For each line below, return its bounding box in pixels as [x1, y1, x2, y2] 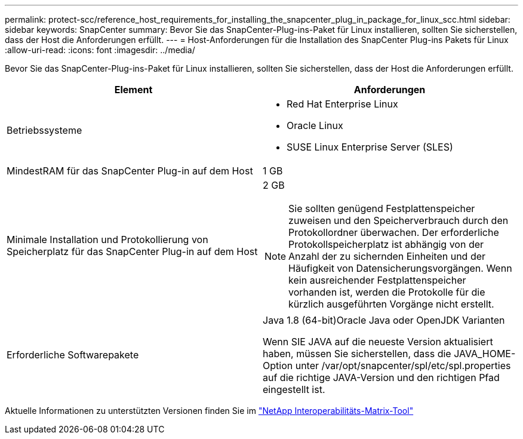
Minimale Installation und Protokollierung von [7, 234, 208, 245]
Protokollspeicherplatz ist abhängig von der [288, 238, 484, 250]
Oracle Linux [287, 119, 343, 131]
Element [114, 84, 153, 96]
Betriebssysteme [7, 124, 82, 136]
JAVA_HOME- [454, 348, 516, 360]
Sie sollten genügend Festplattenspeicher [288, 202, 475, 214]
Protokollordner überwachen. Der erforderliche [288, 226, 499, 238]
